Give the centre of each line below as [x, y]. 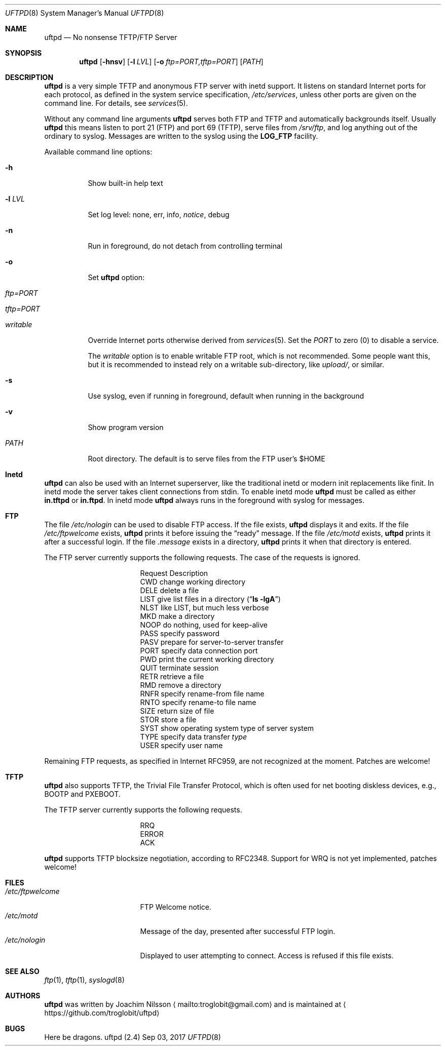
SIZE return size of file [177, 711]
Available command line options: [98, 152]
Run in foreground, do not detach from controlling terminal [185, 246]
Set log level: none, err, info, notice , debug [159, 215]
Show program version [126, 427]
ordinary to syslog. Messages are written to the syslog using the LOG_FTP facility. [181, 136]
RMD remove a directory [181, 685]
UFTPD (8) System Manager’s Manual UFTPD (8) [85, 13]
